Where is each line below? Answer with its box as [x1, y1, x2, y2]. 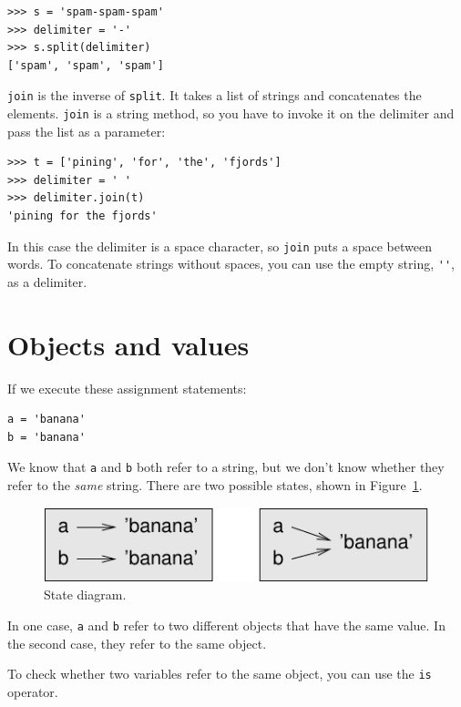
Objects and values [7, 325, 250, 363]
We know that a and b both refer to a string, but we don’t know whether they [7, 457, 445, 476]
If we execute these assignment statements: [7, 378, 247, 397]
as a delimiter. [7, 272, 87, 291]
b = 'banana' [7, 430, 86, 444]
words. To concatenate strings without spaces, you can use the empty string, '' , [7, 254, 455, 273]
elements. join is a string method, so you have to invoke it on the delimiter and [7, 104, 455, 123]
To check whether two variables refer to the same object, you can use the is [7, 664, 432, 683]
